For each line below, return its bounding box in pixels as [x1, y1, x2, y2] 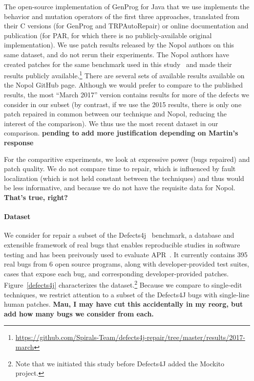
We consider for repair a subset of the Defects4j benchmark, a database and [4, 230, 234, 240]
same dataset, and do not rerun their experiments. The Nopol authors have [4, 49, 229, 59]
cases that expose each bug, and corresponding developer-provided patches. [4, 268, 229, 278]
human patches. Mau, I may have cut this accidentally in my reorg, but [4, 299, 243, 309]
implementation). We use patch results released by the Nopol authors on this [4, 40, 234, 50]
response [4, 137, 34, 147]
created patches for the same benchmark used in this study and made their [4, 59, 232, 69]
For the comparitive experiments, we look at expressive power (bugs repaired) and [4, 154, 250, 164]
